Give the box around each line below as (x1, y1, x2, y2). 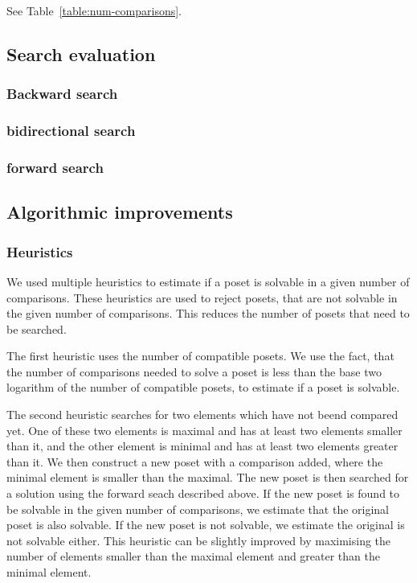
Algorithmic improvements (6, 199, 233, 224)
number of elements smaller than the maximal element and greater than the (6, 548, 380, 565)
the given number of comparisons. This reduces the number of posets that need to (6, 305, 410, 322)
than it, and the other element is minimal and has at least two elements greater (6, 437, 399, 454)
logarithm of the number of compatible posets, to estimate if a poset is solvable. (6, 379, 400, 396)
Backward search (6, 84, 118, 104)
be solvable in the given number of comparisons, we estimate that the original (6, 500, 390, 517)
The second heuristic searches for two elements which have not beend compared (6, 406, 399, 423)
